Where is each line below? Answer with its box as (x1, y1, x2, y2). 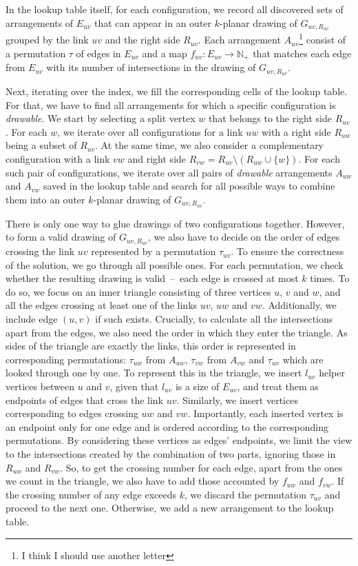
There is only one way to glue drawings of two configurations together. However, (6, 216, 345, 230)
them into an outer (6, 192, 85, 206)
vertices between (6, 379, 75, 394)
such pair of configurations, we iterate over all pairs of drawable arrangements (6, 165, 333, 179)
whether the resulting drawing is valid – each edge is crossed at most (6, 271, 299, 285)
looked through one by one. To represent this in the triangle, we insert (6, 365, 302, 380)
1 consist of (299, 30, 346, 47)
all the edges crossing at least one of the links (6, 298, 198, 312)
